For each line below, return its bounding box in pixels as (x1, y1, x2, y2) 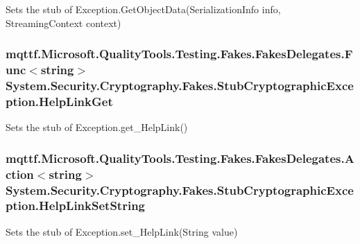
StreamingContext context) (6, 15, 121, 30)
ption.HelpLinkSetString (6, 197, 145, 214)
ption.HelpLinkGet (6, 92, 113, 110)
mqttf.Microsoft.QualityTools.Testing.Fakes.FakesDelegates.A (6, 149, 354, 166)
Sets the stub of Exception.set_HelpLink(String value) (6, 224, 238, 238)
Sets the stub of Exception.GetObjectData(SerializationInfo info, (6, 2, 281, 16)
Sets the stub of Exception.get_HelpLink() (6, 120, 188, 134)
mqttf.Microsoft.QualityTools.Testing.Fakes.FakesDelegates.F (6, 45, 353, 62)
